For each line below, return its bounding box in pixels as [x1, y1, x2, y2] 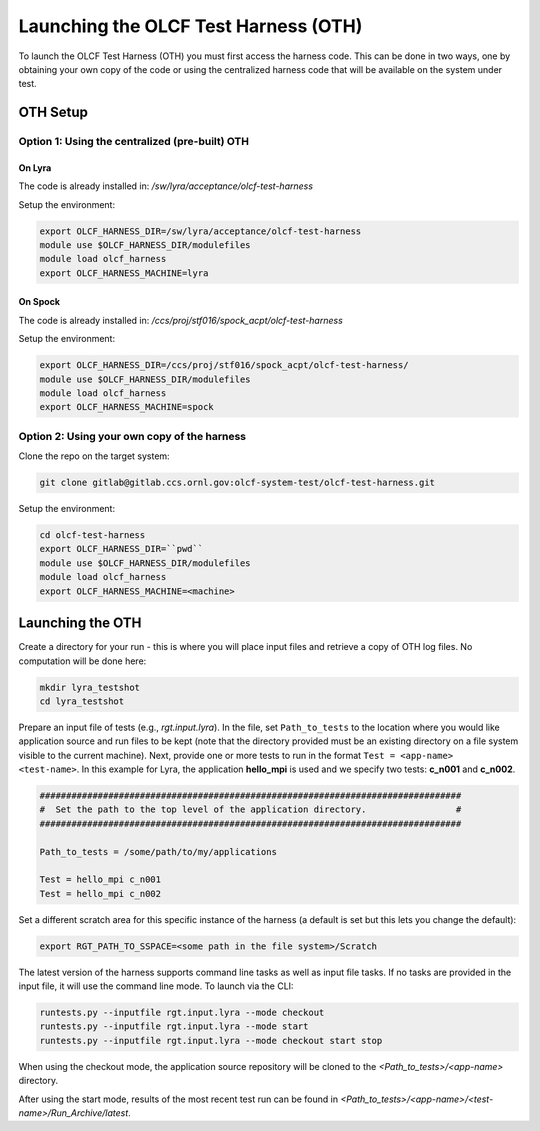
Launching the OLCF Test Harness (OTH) [18, 15, 363, 37]
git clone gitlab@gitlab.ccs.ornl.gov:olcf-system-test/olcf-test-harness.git [39, 477, 435, 489]
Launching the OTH [18, 615, 142, 632]
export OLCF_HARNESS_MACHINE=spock [39, 401, 214, 413]
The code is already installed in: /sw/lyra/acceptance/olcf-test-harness [18, 180, 314, 192]
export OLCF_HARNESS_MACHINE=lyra [39, 267, 209, 279]
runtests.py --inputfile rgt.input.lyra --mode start [39, 1021, 309, 1032]
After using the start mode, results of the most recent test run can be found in [18, 1093, 339, 1105]
